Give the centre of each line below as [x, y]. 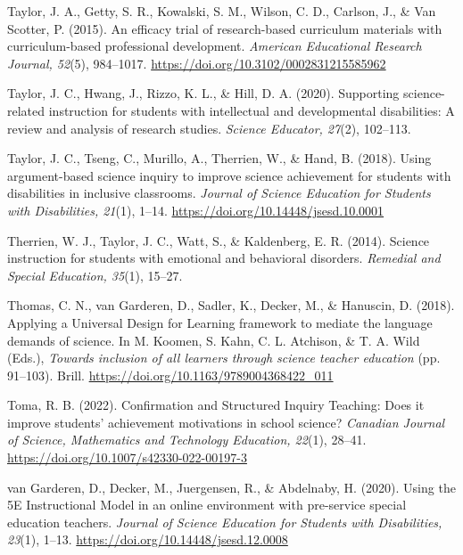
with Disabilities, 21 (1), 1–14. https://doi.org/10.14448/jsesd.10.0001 [196, 210]
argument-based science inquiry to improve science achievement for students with [229, 175]
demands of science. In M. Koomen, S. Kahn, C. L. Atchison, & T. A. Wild [214, 340]
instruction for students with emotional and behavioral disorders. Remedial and [224, 258]
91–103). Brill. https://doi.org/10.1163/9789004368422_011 [170, 375]
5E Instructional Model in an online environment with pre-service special [207, 505]
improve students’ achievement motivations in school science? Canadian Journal [226, 422]
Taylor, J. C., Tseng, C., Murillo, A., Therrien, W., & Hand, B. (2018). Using [219, 158]
